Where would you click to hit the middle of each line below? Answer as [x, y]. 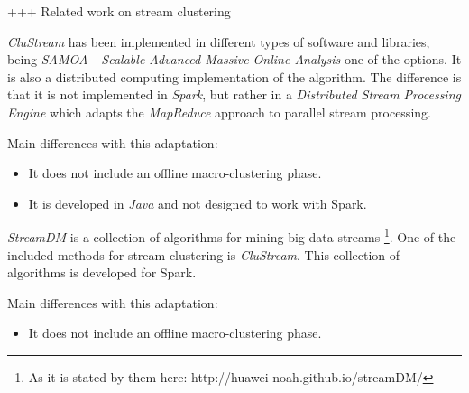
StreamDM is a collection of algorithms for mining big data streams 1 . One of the [232, 235]
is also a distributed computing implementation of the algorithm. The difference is [234, 76]
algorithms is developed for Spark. [102, 272]
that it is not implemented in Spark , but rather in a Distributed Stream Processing [234, 94]
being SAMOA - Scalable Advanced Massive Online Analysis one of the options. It [234, 59]
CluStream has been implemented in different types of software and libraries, [219, 41]
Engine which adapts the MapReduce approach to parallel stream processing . [219, 112]
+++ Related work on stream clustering [119, 11]
